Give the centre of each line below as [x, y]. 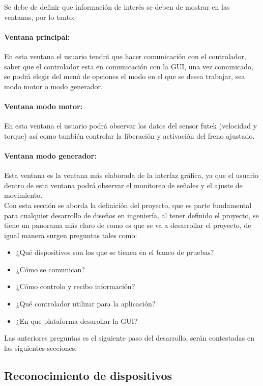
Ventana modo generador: [50, 155]
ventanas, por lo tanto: [39, 17]
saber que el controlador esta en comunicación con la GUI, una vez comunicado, [129, 66]
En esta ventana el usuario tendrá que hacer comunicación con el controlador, [125, 56]
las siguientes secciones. [41, 348]
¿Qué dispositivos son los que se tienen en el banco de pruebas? [115, 252]
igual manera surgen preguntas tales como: [71, 235]
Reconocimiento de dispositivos [88, 375]
